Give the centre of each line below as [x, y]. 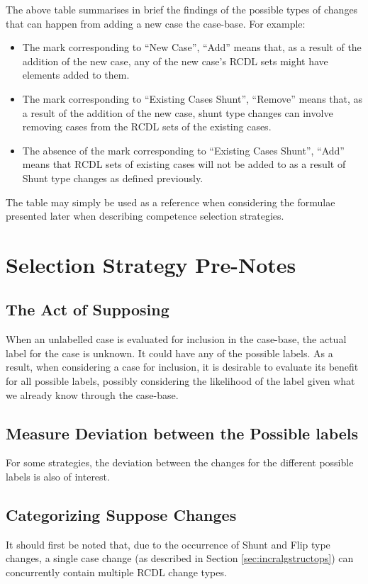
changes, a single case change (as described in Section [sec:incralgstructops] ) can [180, 558]
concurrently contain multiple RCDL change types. [116, 572]
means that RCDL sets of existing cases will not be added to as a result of [184, 164]
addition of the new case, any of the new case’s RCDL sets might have [175, 61]
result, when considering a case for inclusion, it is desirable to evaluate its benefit [182, 367]
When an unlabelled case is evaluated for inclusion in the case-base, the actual [176, 339]
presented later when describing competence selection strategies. [145, 216]
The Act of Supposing [88, 309]
